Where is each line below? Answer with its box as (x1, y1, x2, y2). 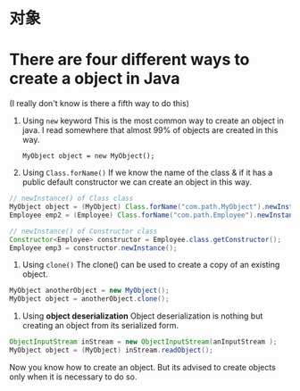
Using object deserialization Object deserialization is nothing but (21, 311, 263, 321)
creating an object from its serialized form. (21, 320, 179, 331)
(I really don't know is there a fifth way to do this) (9, 98, 190, 109)
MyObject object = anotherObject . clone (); (9, 295, 170, 304)
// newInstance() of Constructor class (9, 227, 158, 236)
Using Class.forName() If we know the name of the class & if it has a (21, 167, 273, 179)
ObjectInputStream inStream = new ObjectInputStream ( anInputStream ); (9, 337, 278, 346)
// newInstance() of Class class (9, 194, 134, 204)
